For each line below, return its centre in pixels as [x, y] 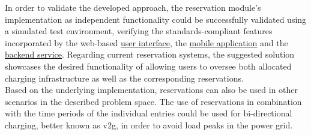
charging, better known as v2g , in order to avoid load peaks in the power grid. [149, 124]
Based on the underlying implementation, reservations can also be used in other [152, 90]
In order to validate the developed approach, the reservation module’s [133, 7]
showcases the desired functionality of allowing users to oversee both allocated [148, 66]
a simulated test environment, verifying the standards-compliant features [139, 31]
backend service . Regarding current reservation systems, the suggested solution [150, 54]
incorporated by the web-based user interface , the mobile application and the [146, 42]
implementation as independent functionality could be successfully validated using [156, 19]
